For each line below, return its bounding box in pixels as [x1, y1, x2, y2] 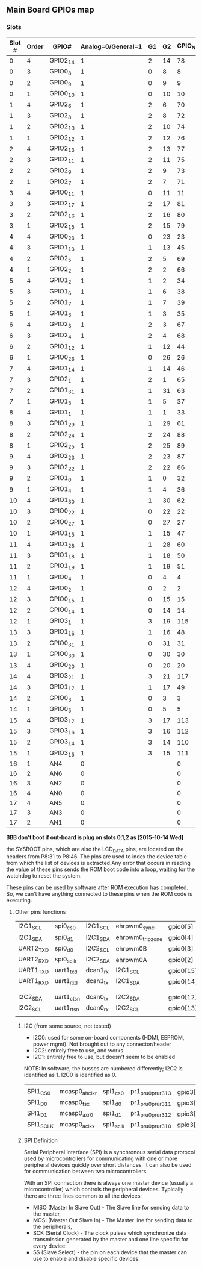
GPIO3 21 [49, 672, 75, 681]
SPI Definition [23, 1137, 58, 1144]
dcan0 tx [85, 992, 109, 1002]
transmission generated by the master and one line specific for [32, 1235, 189, 1243]
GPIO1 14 [49, 364, 75, 373]
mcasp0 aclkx [59, 1120, 95, 1129]
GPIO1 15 [49, 528, 75, 538]
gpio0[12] [168, 993, 197, 1002]
